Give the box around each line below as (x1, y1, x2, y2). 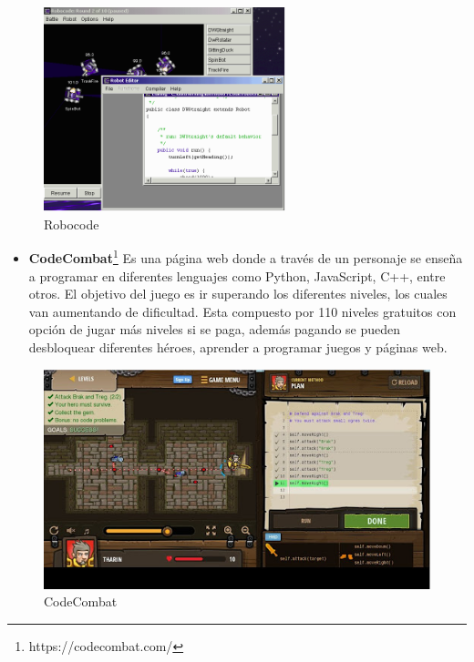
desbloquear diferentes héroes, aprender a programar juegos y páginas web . (28, 337, 448, 356)
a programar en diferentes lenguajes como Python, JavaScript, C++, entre (28, 266, 446, 285)
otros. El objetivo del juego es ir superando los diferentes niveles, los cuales (28, 284, 448, 303)
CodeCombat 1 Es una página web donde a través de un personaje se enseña (28, 246, 463, 267)
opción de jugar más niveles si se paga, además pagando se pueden (28, 320, 401, 339)
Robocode (44, 214, 99, 233)
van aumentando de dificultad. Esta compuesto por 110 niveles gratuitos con (28, 301, 457, 321)
